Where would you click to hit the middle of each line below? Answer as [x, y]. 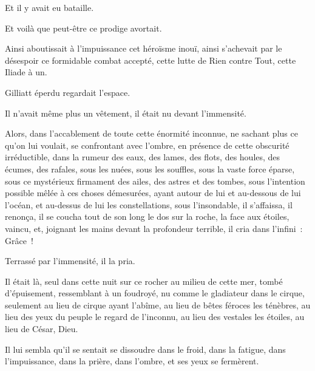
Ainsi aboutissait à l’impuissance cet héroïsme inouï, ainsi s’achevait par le [144, 48]
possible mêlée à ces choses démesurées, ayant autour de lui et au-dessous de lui [153, 193]
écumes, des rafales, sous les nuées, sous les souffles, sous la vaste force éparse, [150, 168]
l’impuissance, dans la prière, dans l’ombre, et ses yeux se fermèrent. [132, 361]
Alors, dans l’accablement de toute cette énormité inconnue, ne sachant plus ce [151, 133]
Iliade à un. [26, 72]
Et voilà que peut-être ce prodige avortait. [83, 28]
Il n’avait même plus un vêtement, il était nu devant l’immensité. [126, 113]
